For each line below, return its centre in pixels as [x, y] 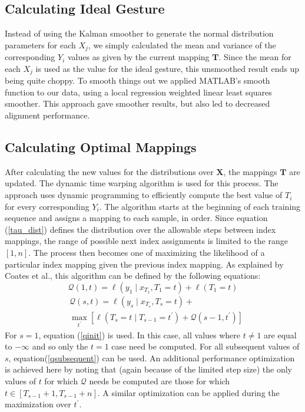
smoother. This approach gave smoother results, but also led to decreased [137, 103]
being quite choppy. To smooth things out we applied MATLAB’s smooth [137, 80]
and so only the [60, 346]
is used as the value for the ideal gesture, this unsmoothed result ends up [168, 68]
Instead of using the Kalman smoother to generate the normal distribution [139, 33]
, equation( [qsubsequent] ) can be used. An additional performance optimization [152, 357]
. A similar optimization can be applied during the [188, 392]
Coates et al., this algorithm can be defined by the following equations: [133, 276]
